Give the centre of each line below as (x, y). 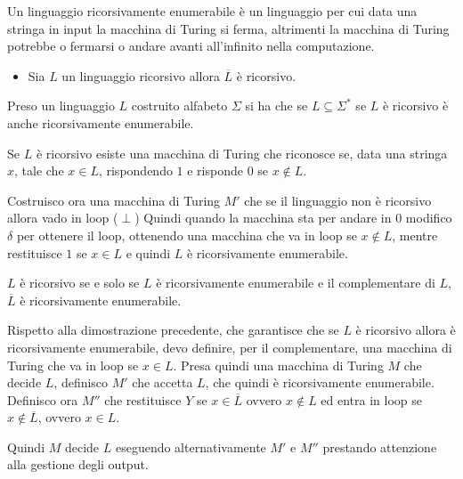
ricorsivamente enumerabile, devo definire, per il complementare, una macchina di (230, 347)
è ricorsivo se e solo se (80, 283)
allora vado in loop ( (63, 218)
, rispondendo (135, 170)
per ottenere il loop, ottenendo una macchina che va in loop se (187, 235)
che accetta (162, 382)
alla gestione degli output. (78, 464)
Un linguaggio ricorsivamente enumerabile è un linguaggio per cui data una (212, 11)
